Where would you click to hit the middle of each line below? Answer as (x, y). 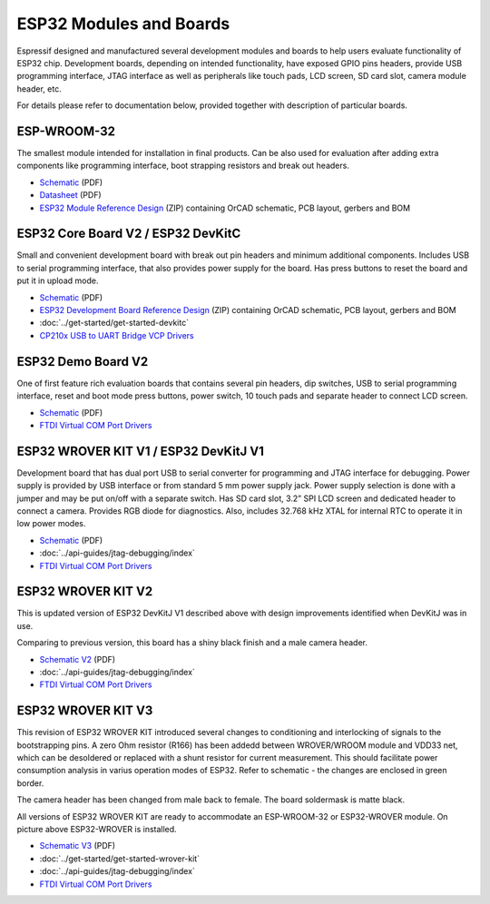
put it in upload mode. (58, 280)
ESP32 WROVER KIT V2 (85, 591)
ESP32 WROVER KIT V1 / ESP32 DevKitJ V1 (141, 451)
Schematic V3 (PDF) (78, 846)
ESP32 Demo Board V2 (83, 362)
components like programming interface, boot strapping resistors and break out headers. (183, 166)
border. (30, 783)
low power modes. (51, 524)
